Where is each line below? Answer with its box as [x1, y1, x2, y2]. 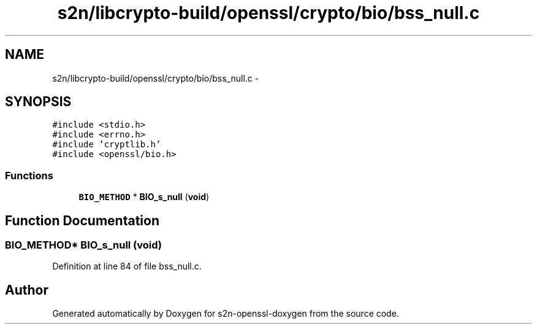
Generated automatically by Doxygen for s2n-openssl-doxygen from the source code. [52, 308, 399, 319]
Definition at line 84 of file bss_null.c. [52, 261, 202, 272]
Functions [5, 169, 53, 182]
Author [5, 282, 48, 298]
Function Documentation [5, 212, 159, 228]
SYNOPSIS [5, 94, 72, 110]
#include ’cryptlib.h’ [52, 139, 161, 150]
